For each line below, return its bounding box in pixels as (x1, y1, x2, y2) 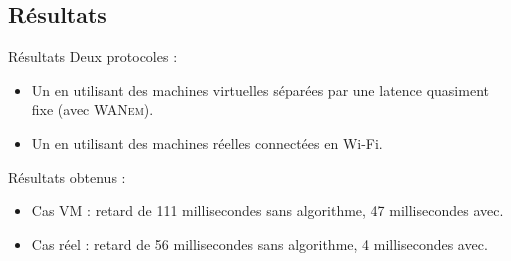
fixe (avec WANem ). (31, 99, 154, 120)
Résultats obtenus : (8, 166, 126, 187)
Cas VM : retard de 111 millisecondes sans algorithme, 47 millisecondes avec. (31, 200, 504, 221)
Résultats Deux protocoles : (8, 46, 178, 67)
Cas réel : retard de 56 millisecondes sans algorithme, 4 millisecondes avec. (31, 233, 488, 254)
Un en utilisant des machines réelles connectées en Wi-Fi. (31, 132, 383, 153)
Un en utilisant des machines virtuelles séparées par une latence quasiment (31, 79, 489, 100)
